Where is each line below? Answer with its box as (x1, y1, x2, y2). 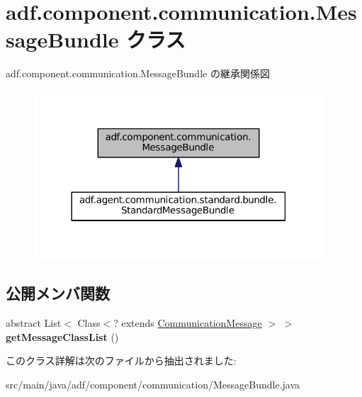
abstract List (6, 315, 62, 330)
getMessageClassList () (6, 329, 119, 344)
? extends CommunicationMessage (113, 315, 262, 330)
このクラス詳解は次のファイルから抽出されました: (6, 353, 237, 368)
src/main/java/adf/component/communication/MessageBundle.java (6, 376, 300, 391)
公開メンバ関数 (6, 282, 110, 304)
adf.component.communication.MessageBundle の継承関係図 (6, 66, 270, 81)
